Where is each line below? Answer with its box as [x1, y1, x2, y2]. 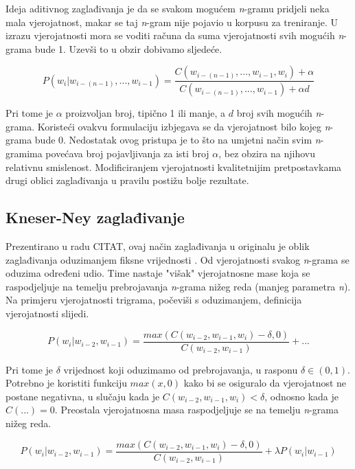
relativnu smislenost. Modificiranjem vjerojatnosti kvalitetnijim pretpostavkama [5, 159, 342, 174]
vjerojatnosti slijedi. [5, 306, 89, 320]
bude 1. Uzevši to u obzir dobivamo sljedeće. [34, 41, 222, 56]
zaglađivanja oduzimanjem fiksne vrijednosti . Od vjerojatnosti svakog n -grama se [5, 252, 350, 266]
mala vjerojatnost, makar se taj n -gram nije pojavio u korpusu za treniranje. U [5, 14, 338, 29]
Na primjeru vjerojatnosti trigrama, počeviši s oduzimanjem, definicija [5, 293, 302, 307]
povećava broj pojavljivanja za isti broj [45, 146, 209, 161]
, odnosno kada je [264, 389, 339, 403]
